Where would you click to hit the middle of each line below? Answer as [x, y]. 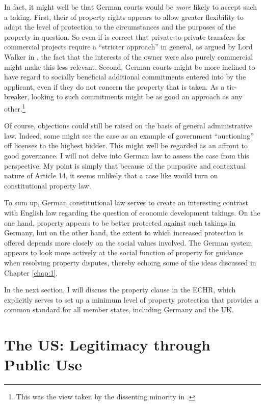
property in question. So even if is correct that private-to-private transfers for [125, 36]
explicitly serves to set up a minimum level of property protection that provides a [131, 299]
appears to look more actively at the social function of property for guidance [124, 252]
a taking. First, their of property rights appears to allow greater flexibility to [124, 17]
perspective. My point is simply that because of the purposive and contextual [125, 165]
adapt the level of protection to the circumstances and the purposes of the [120, 27]
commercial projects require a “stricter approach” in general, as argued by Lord [128, 47]
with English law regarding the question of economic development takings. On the [132, 212]
